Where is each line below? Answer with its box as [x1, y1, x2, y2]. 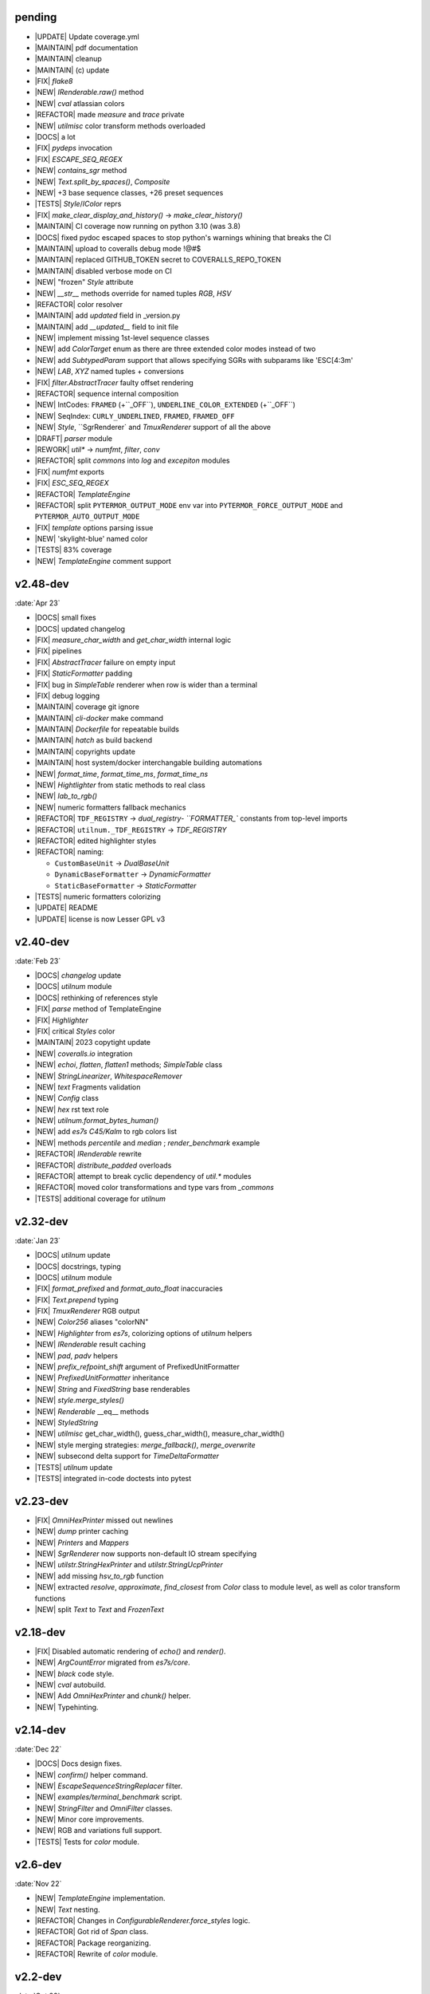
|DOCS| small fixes [34, 613, 96, 622]
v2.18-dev [14, 1626, 66, 1639]
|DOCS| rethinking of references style [34, 993, 158, 1003]
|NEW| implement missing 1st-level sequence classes [34, 333, 210, 343]
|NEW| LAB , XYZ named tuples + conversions [34, 367, 185, 376]
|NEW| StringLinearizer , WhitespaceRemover [34, 1071, 182, 1081]
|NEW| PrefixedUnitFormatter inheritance [34, 1373, 170, 1383]
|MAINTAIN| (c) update [34, 65, 110, 75]
